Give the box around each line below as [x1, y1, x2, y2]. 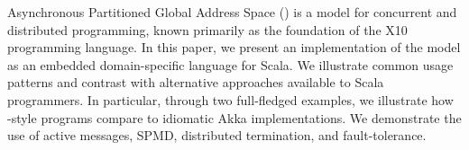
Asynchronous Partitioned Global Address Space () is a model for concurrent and [7, 3, 457, 21]
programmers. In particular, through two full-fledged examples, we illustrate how [7, 90, 454, 109]
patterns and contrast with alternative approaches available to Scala [7, 73, 384, 92]
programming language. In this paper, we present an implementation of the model [7, 38, 461, 57]
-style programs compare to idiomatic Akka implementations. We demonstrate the [7, 108, 462, 127]
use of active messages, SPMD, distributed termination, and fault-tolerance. [7, 126, 427, 145]
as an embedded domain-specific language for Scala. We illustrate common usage [7, 55, 454, 74]
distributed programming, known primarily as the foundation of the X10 [7, 20, 408, 39]
